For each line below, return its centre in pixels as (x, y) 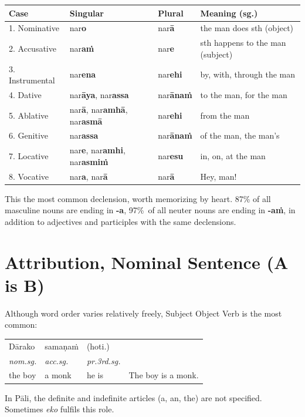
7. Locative (29, 155)
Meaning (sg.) (229, 13)
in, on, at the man (233, 155)
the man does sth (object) (247, 28)
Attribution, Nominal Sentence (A (147, 262)
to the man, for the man (244, 95)
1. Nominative (34, 28)
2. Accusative (33, 48)
